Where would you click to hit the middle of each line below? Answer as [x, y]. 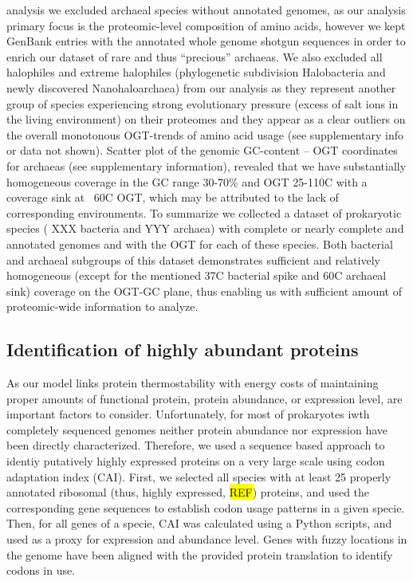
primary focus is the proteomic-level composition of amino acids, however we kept [206, 25]
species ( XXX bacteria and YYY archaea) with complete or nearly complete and [205, 228]
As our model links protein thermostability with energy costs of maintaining [193, 383]
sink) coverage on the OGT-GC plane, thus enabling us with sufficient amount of [204, 290]
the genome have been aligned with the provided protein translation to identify [200, 554]
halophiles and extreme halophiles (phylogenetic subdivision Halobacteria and [196, 72]
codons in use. [41, 570]
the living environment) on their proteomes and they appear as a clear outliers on [206, 119]
